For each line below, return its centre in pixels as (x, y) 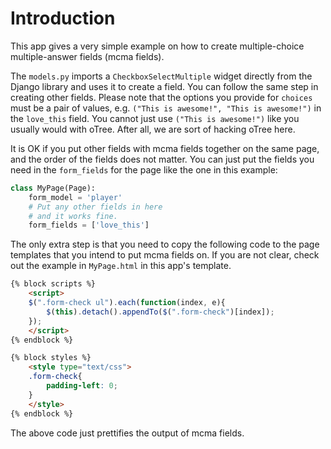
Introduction (63, 18)
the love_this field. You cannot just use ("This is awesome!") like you (155, 118)
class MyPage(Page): (53, 188)
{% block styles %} (51, 358)
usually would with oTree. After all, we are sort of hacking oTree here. (153, 129)
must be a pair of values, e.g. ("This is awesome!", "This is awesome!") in (166, 108)
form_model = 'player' (75, 197)
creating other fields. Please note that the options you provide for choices (161, 97)
